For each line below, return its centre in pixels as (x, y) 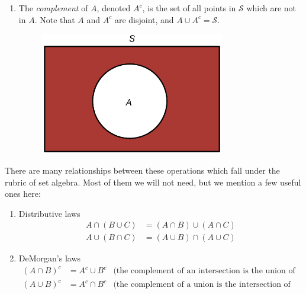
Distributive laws (49, 213)
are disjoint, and (144, 19)
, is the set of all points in (189, 8)
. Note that (55, 19)
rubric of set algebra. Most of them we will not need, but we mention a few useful (153, 182)
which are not (271, 8)
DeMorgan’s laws (50, 258)
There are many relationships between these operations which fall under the (142, 170)
